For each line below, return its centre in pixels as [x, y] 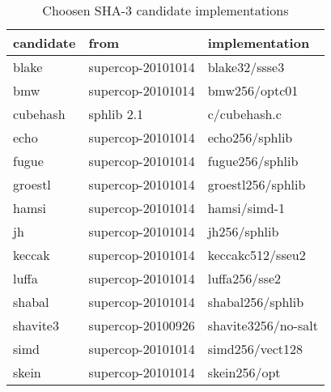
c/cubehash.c [244, 114]
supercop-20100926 [142, 325]
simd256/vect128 [255, 349]
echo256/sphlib [250, 137]
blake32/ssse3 [246, 67]
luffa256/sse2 [244, 278]
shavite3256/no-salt [263, 325]
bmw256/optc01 [253, 90]
